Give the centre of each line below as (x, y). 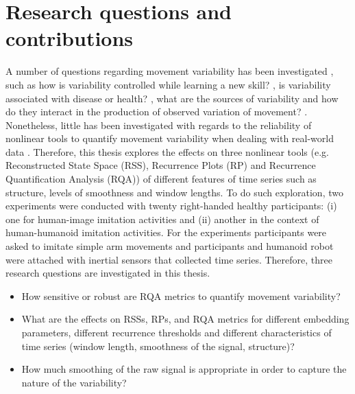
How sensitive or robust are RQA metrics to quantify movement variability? (181, 295)
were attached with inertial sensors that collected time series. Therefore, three (169, 259)
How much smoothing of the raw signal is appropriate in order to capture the (184, 369)
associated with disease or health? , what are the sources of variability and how (172, 98)
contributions (70, 38)
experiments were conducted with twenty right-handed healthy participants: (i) (171, 206)
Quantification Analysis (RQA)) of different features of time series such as (161, 179)
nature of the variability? (74, 382)
